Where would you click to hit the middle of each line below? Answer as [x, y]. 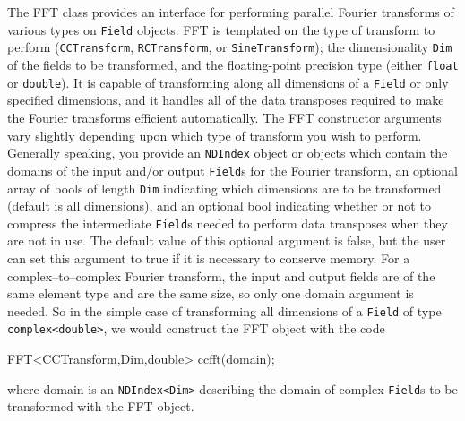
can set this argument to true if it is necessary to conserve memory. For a [209, 258]
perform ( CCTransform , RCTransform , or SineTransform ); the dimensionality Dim [230, 47]
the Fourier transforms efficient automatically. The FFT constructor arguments [224, 117]
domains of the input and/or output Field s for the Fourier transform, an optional [232, 170]
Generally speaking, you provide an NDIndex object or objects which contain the [228, 153]
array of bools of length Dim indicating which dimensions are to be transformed [224, 188]
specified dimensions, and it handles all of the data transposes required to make [226, 100]
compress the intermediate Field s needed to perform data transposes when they [228, 223]
